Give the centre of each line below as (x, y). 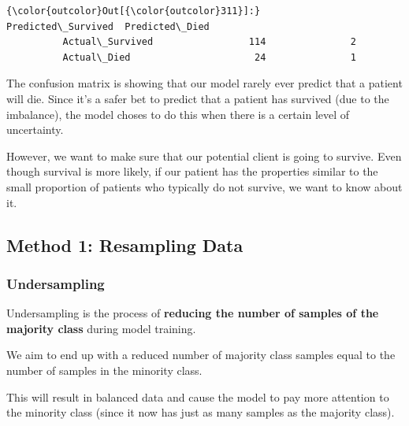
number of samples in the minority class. (104, 370)
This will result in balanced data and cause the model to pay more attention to (198, 396)
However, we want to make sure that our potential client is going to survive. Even (204, 156)
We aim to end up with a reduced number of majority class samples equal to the (201, 355)
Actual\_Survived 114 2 (209, 42)
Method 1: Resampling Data (125, 244)
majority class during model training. (101, 328)
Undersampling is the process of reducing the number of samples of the (193, 313)
